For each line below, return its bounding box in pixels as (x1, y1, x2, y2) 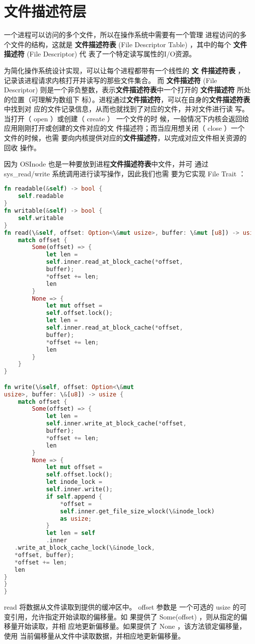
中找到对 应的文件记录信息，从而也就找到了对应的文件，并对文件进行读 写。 (4, 104, 249, 114)
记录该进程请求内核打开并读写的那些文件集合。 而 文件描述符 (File (4, 75, 217, 85)
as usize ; (60, 515, 92, 522)
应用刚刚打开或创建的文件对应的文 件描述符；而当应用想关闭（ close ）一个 (4, 123, 245, 133)
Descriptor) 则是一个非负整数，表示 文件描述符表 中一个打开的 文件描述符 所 (4, 84, 244, 95)
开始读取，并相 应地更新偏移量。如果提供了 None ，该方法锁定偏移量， (17, 621, 246, 631)
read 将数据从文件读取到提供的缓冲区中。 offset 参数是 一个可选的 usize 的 (4, 602, 240, 612)
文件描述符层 (4, 1, 87, 21)
